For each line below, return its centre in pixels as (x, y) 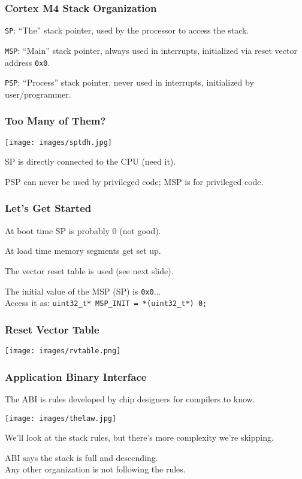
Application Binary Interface (76, 376)
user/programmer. (38, 94)
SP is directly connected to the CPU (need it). (90, 161)
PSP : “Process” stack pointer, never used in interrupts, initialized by (129, 82)
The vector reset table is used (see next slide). (89, 270)
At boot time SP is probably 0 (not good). (83, 230)
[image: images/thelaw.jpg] (61, 418)
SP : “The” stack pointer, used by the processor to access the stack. (127, 30)
